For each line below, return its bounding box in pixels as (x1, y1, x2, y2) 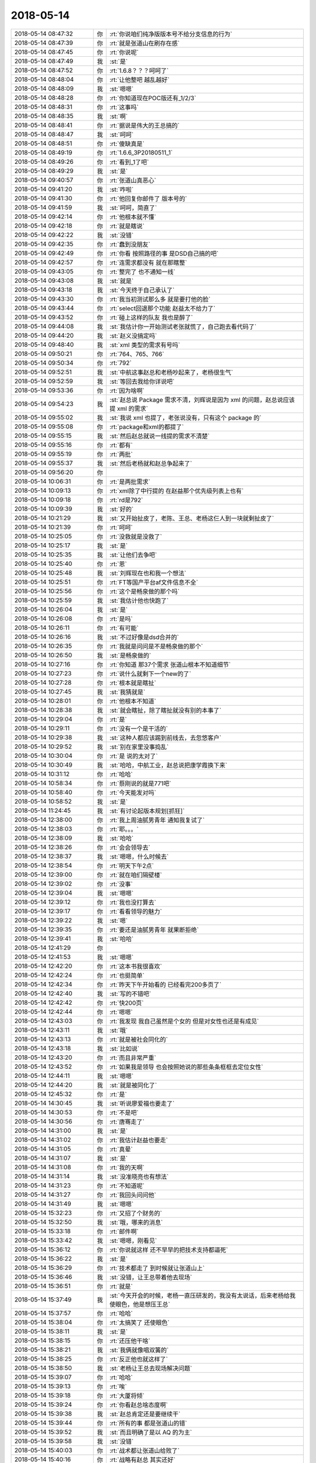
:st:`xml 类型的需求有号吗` (109, 341, 181, 349)
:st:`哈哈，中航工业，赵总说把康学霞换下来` (109, 761, 228, 769)
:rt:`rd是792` (109, 496, 143, 504)
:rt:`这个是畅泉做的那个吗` (109, 587, 180, 595)
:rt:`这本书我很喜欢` (109, 962, 162, 970)
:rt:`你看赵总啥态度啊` (109, 1400, 168, 1409)
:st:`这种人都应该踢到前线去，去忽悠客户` (109, 733, 222, 741)
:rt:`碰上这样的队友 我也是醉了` (109, 313, 193, 321)
